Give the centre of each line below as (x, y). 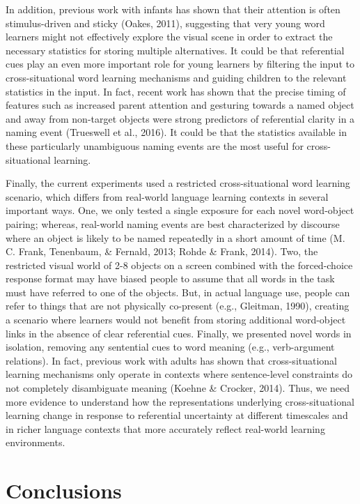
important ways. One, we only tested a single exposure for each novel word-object (180, 210)
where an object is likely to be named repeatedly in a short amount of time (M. (175, 237)
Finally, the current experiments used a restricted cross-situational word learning (178, 183)
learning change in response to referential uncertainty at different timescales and (177, 415)
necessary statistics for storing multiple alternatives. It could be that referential (175, 50)
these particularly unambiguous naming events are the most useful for (155, 145)
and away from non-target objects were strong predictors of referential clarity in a (180, 118)
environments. (36, 442)
